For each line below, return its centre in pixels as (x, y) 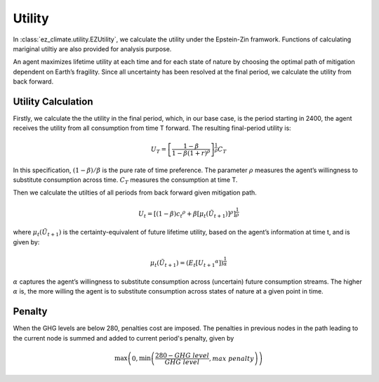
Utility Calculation (53, 101)
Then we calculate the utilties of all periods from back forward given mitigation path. (135, 192)
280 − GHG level (182, 355)
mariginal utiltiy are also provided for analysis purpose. (92, 48)
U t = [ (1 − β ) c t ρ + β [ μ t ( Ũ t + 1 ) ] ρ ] (187, 214)
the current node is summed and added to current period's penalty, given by (124, 338)
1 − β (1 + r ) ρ (191, 153)
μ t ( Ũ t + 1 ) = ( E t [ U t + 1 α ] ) (187, 263)
